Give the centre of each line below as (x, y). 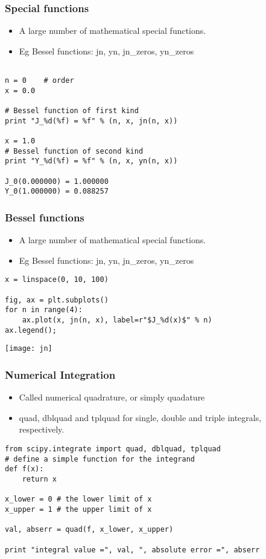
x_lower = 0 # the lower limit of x (78, 499)
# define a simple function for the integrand (100, 459)
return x (39, 479)
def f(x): (24, 469)
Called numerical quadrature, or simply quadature (112, 397)
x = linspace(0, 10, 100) (57, 280)
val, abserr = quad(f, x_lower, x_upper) (89, 530)
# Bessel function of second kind (74, 151)
